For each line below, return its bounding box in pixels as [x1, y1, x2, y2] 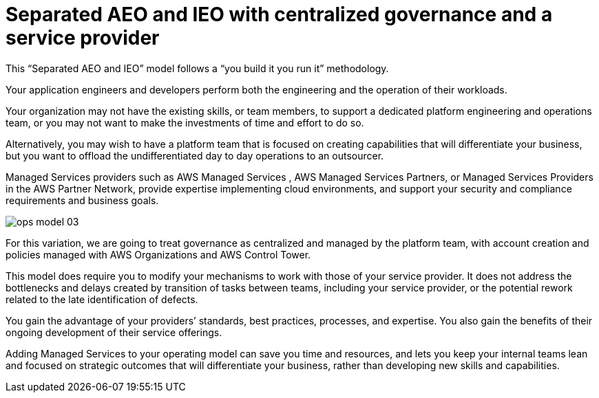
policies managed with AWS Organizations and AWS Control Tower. [6, 248, 311, 261]
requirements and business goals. [6, 194, 159, 206]
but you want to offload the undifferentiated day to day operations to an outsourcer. [6, 149, 384, 162]
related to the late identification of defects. [6, 293, 198, 305]
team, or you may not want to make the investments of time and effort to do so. [6, 116, 364, 129]
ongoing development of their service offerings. [6, 326, 222, 338]
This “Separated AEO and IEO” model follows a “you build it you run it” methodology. [6, 62, 389, 74]
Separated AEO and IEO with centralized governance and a [6, 3, 553, 26]
